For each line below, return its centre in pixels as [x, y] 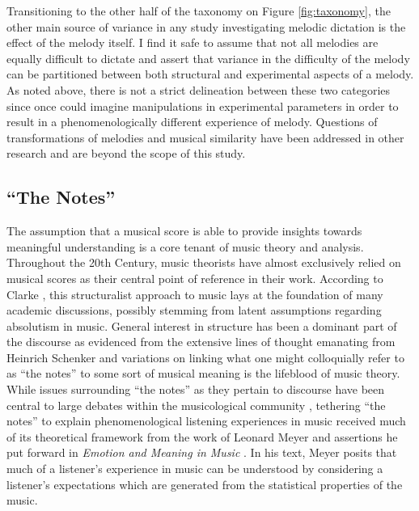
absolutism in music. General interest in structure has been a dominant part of [202, 325]
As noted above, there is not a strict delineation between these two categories [199, 89]
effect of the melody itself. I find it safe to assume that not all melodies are [193, 42]
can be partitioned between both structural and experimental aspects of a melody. [210, 74]
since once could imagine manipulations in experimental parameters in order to [203, 106]
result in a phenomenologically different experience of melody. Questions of [192, 122]
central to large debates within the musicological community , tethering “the [196, 405]
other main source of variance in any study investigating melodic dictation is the [206, 26]
